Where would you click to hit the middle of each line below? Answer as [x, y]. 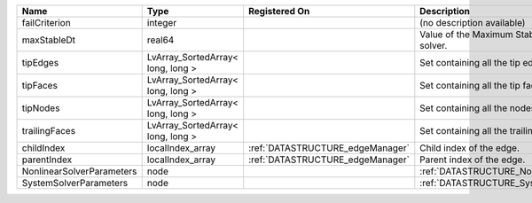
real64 [160, 40]
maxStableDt [48, 40]
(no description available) [473, 23]
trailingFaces [48, 131]
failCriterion [46, 23]
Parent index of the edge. [473, 160]
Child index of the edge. [470, 148]
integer [162, 23]
